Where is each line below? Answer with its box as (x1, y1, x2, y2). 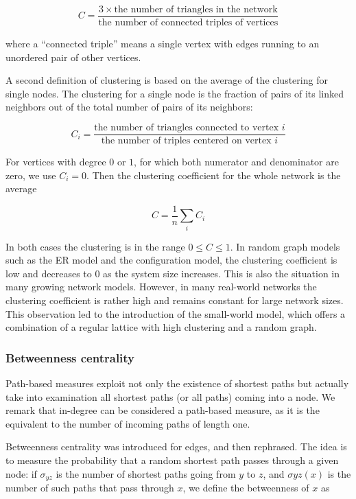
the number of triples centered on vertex (101, 136, 272, 146)
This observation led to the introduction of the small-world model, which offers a (5, 306, 346, 321)
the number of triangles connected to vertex (94, 123, 279, 133)
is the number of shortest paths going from (56, 466, 236, 480)
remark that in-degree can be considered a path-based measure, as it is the (5, 403, 320, 417)
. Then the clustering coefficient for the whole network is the (86, 167, 341, 182)
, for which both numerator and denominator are (134, 154, 339, 169)
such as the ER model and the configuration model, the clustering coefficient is (5, 253, 337, 267)
